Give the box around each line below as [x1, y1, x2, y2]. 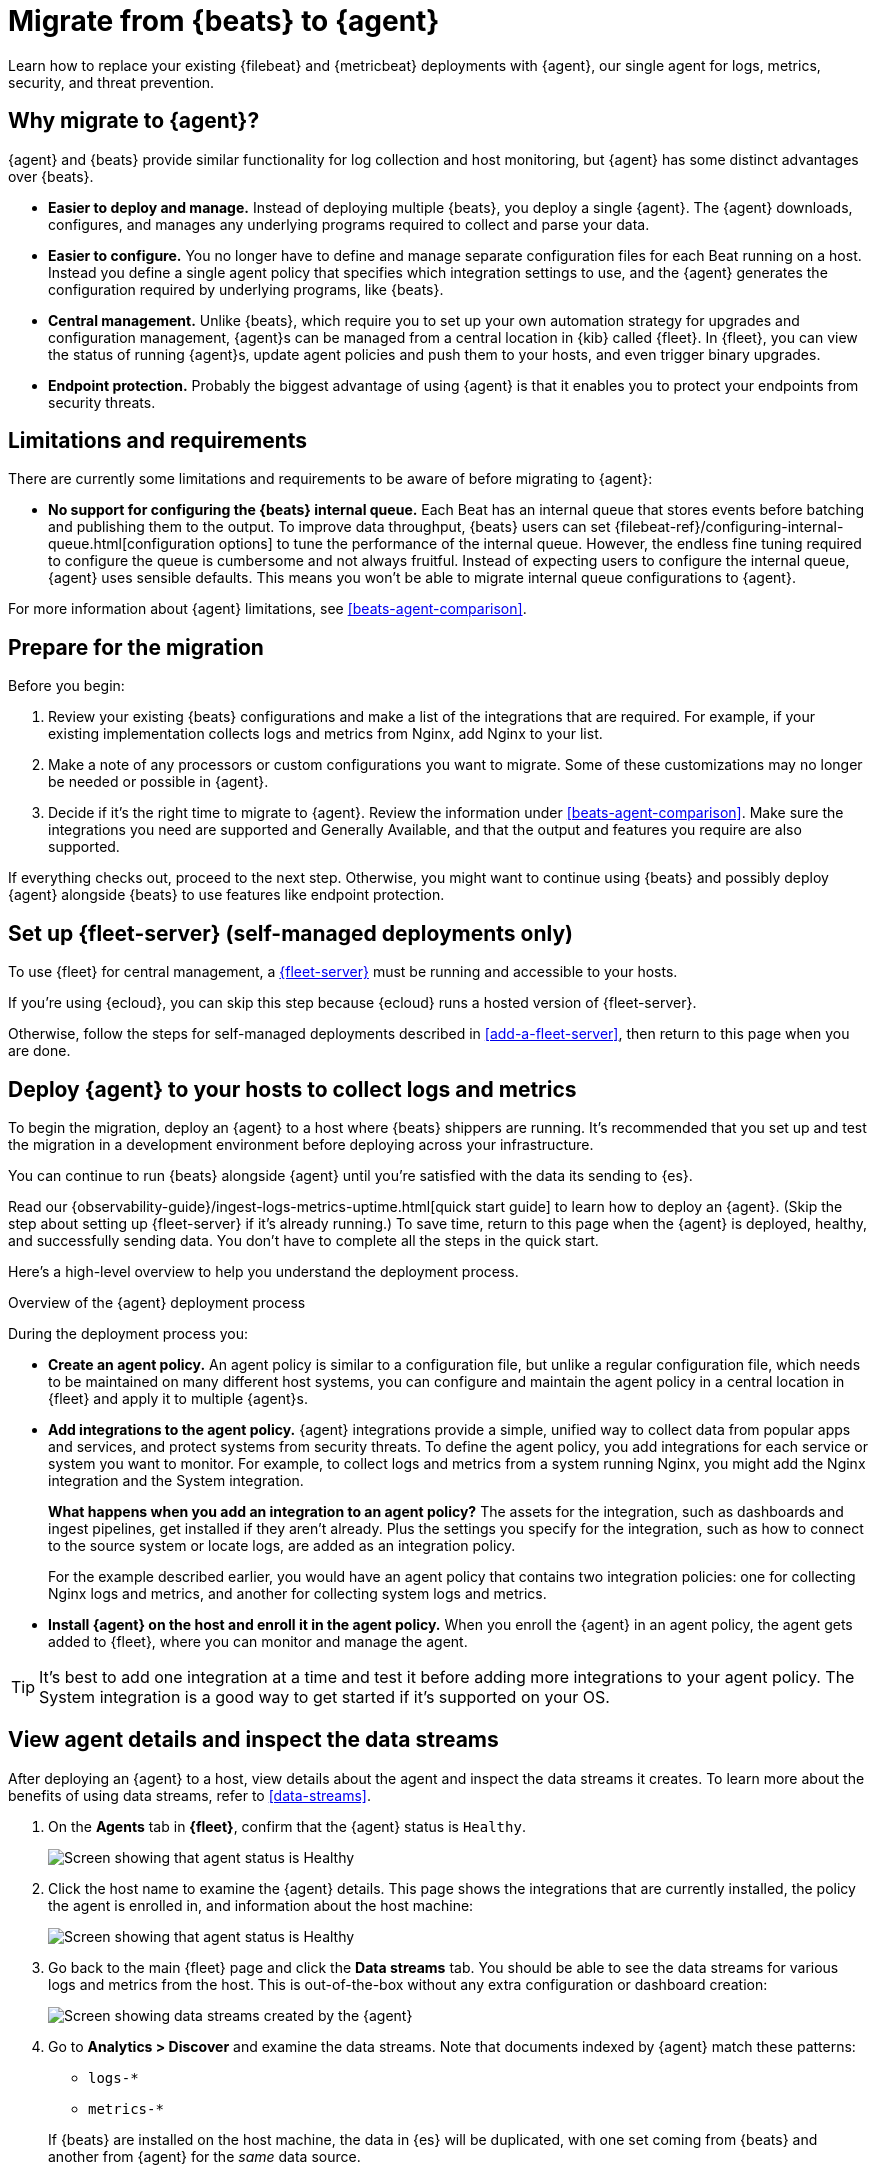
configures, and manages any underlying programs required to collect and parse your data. [48, 215, 650, 233]
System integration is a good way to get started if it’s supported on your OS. [39, 1686, 610, 1707]
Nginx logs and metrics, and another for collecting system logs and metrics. [48, 1584, 547, 1602]
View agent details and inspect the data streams [8, 1727, 499, 1753]
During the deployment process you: [8, 1324, 249, 1342]
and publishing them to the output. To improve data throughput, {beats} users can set [48, 518, 611, 536]
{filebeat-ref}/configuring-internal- [614, 518, 844, 536]
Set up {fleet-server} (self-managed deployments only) [8, 920, 574, 946]
